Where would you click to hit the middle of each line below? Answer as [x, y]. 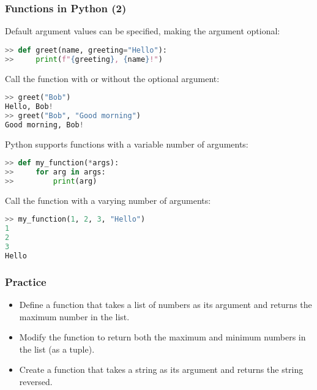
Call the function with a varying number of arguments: [108, 200]
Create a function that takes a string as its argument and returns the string [161, 369]
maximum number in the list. [74, 316]
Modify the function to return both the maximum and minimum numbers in [162, 337]
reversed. [36, 382]
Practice [26, 281]
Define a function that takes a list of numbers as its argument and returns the [166, 305]
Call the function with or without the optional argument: [112, 78]
